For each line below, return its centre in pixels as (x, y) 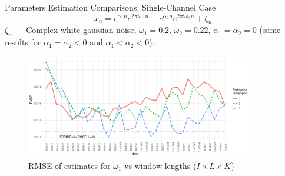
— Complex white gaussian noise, (76, 30)
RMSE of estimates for (69, 165)
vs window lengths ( (160, 165)
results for (23, 42)
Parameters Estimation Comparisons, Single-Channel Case (110, 7)
